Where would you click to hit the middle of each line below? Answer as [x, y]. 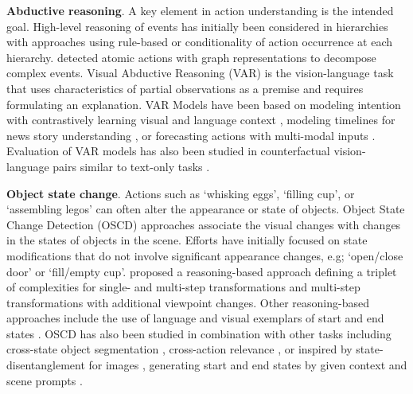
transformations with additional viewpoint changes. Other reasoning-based [188, 302]
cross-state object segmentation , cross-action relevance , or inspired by [179, 349]
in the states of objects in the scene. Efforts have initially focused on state [187, 240]
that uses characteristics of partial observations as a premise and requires [185, 88]
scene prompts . [45, 380]
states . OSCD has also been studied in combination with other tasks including [199, 333]
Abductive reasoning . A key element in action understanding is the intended [200, 10]
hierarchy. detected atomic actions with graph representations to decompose [191, 57]
